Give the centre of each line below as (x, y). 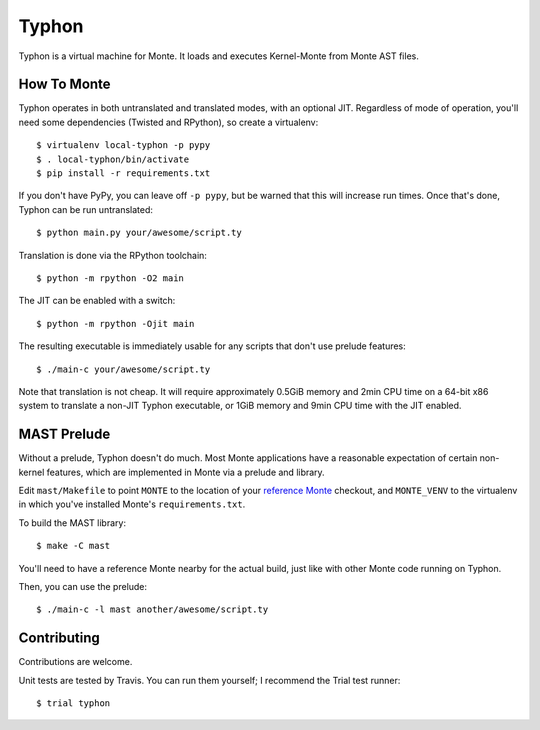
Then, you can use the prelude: (83, 586)
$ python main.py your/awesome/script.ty (139, 233)
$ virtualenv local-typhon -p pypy (123, 145)
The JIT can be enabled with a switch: (97, 301)
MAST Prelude (64, 434)
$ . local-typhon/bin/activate (113, 159)
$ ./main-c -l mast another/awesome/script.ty (152, 609)
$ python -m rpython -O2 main (110, 278)
